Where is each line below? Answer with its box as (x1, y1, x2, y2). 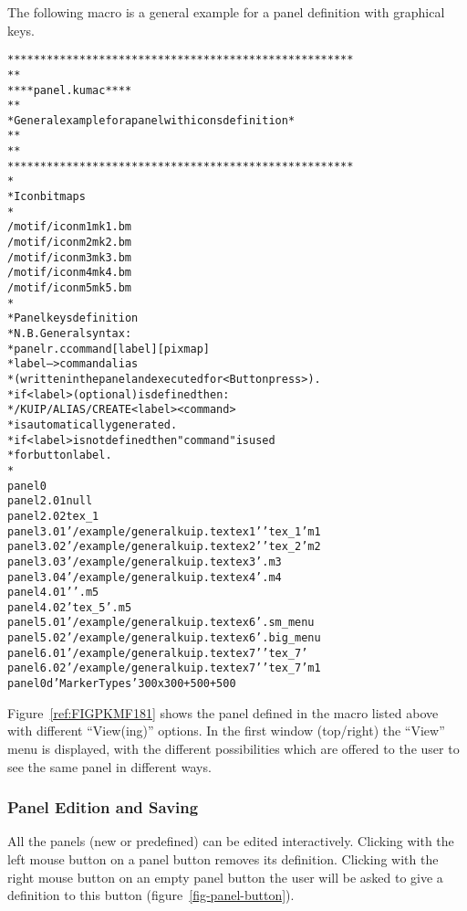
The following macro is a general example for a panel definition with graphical (7, 3, 445, 21)
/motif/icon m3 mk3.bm (7, 250, 132, 264)
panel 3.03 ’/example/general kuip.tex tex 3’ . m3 (7, 555, 282, 568)
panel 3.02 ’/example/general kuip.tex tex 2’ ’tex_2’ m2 (7, 540, 321, 554)
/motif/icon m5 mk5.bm (7, 281, 132, 295)
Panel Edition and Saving (7, 796, 199, 819)
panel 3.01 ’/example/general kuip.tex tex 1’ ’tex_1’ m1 (7, 524, 321, 538)
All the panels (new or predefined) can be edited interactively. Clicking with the (7, 832, 454, 851)
